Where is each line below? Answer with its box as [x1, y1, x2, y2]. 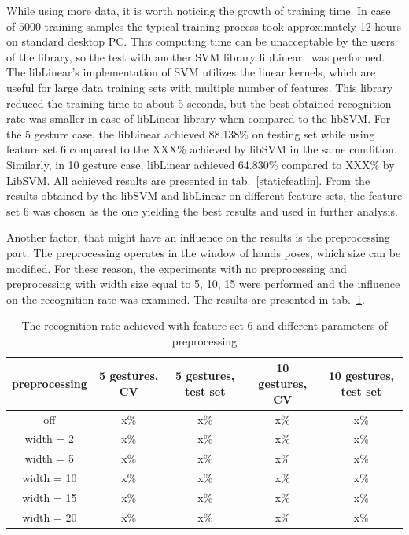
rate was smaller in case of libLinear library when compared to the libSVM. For [6, 110, 391, 127]
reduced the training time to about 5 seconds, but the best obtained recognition [6, 94, 392, 111]
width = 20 [22, 508, 77, 525]
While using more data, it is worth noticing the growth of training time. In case [6, 2, 391, 18]
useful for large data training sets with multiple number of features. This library [6, 79, 393, 95]
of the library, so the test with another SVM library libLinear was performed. [6, 48, 385, 65]
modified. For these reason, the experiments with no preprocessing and [6, 260, 347, 276]
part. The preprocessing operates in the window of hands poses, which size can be [6, 244, 401, 260]
